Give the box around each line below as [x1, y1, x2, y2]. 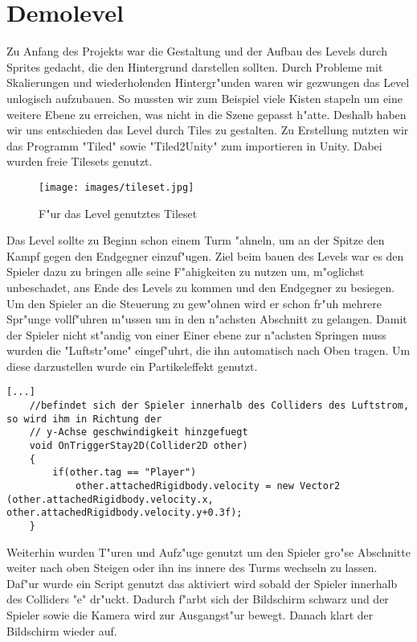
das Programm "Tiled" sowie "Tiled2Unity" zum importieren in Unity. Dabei [6, 137, 382, 154]
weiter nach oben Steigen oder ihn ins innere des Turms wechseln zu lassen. [6, 559, 378, 576]
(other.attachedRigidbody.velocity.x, [6, 493, 214, 505]
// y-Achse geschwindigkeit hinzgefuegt [29, 426, 248, 438]
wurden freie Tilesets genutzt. [6, 153, 153, 170]
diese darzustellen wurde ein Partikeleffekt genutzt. [6, 357, 258, 374]
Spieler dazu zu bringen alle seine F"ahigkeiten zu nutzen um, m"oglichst [6, 263, 365, 280]
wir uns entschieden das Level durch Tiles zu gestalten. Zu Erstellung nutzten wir [6, 121, 409, 138]
